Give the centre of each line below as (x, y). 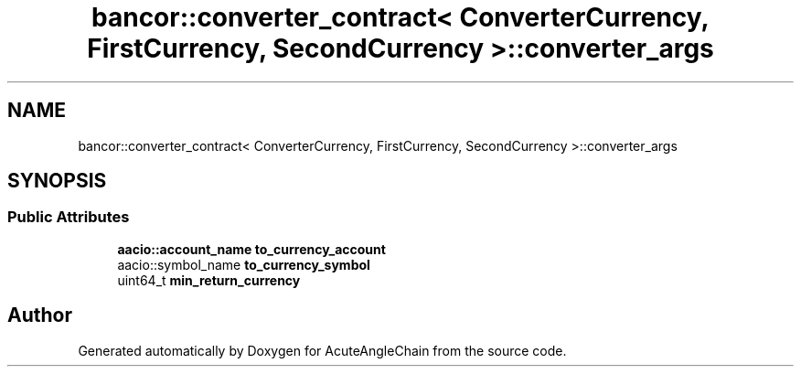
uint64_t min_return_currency (209, 280)
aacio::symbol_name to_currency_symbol (244, 264)
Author (40, 315)
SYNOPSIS (57, 181)
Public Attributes (69, 217)
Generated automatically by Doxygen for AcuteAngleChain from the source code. (322, 350)
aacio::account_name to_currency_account (251, 249)
